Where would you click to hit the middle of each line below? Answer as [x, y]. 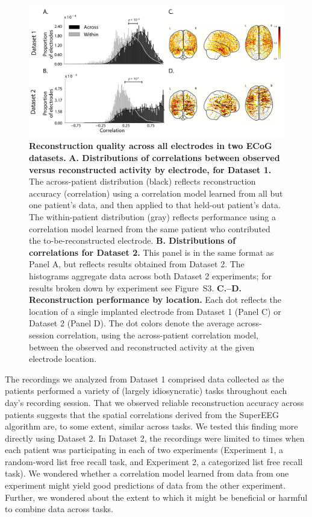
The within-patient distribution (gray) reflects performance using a [152, 217]
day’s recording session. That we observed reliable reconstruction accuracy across [154, 402]
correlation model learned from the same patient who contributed [150, 228]
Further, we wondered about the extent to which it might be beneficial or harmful [156, 497]
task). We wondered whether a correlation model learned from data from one [147, 473]
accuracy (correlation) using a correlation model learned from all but [156, 193]
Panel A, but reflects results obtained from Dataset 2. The [137, 264]
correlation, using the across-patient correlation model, [158, 335]
